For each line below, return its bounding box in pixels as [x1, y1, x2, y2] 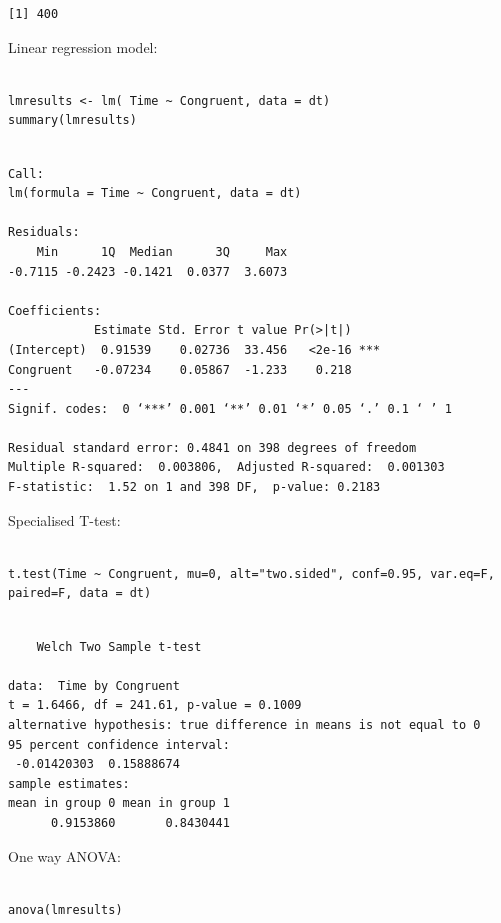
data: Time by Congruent [8, 678, 180, 693]
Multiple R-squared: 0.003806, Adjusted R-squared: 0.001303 [8, 460, 445, 475]
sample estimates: [8, 776, 130, 791]
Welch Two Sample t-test [36, 639, 202, 654]
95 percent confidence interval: [8, 737, 230, 752]
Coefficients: [8, 303, 102, 318]
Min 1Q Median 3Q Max [36, 244, 288, 259]
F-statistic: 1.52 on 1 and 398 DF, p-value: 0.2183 [8, 480, 381, 495]
